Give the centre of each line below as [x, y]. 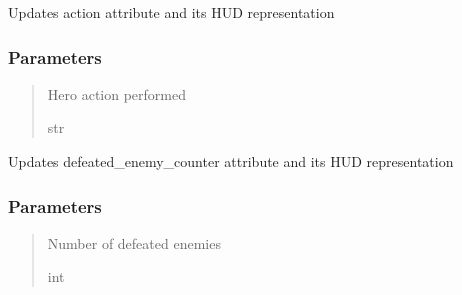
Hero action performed [116, 93]
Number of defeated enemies [134, 242]
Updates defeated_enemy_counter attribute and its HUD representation [231, 161]
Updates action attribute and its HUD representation [171, 12]
